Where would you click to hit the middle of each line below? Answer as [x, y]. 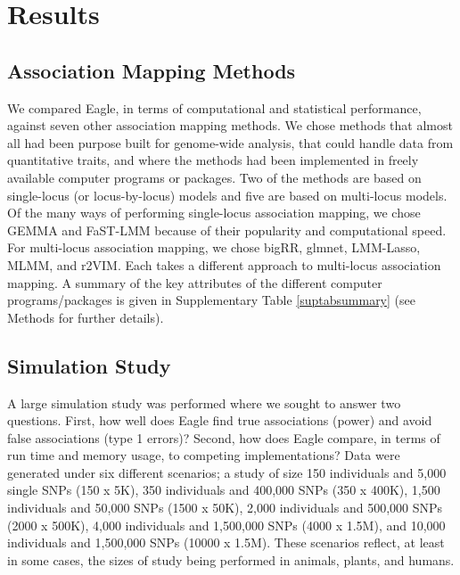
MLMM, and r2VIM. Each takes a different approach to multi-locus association [224, 264]
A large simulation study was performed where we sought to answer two [204, 402]
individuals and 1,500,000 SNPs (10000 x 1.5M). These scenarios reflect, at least [226, 542]
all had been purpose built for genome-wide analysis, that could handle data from [230, 142]
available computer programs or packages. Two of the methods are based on [214, 177]
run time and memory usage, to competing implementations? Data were [204, 455]
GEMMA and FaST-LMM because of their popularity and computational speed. [227, 230]
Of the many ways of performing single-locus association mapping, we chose [214, 213]
